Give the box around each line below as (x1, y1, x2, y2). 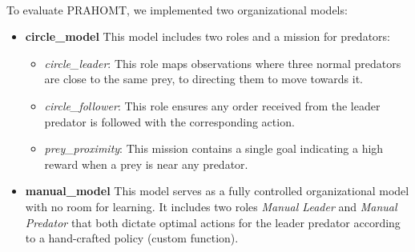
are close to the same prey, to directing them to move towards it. (44, 70, 363, 87)
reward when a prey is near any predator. (44, 155, 248, 172)
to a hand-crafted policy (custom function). (25, 230, 239, 246)
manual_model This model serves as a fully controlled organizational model (25, 182, 409, 199)
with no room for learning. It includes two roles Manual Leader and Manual (25, 198, 397, 214)
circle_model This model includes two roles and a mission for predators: (25, 28, 390, 45)
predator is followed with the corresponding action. (44, 113, 295, 130)
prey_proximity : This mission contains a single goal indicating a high (44, 140, 384, 157)
